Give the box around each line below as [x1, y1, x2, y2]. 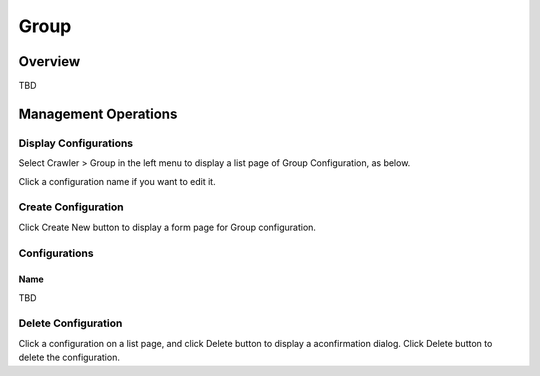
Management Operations [18, 105, 178, 122]
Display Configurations [18, 136, 134, 150]
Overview [18, 53, 81, 70]
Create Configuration [18, 200, 124, 214]
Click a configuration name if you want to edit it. [18, 175, 216, 187]
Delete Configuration [18, 316, 123, 330]
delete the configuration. [18, 351, 120, 364]
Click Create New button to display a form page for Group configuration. [18, 221, 317, 233]
